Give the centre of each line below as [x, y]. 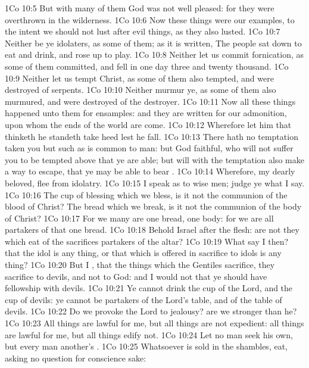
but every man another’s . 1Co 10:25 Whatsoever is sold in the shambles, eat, [146, 346]
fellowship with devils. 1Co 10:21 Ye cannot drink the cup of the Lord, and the [149, 288]
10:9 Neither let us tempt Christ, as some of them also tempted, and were [139, 78]
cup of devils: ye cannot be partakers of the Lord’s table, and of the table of [143, 299]
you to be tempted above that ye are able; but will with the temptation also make [154, 159]
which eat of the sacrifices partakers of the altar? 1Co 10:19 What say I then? [147, 241]
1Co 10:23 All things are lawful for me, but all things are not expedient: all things [154, 323]
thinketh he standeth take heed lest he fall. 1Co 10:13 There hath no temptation [152, 136]
